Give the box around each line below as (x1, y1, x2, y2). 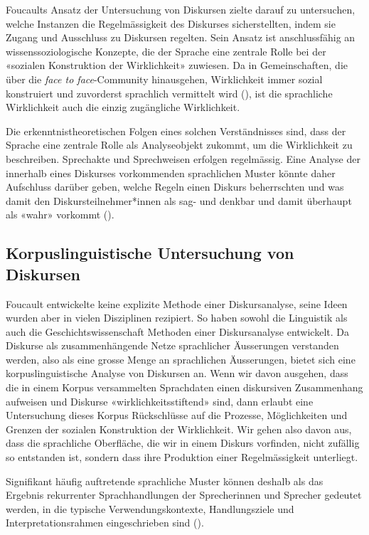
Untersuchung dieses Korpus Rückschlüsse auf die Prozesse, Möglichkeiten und (6, 408, 348, 423)
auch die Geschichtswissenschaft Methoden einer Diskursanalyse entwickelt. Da (6, 324, 349, 339)
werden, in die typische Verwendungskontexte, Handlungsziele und (6, 501, 294, 516)
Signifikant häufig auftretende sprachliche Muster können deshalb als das (6, 473, 323, 488)
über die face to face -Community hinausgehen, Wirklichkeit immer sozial (6, 71, 323, 86)
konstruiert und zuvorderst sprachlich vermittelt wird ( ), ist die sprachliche (6, 85, 333, 100)
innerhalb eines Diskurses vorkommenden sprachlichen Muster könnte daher (6, 165, 336, 180)
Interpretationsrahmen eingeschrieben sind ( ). (6, 515, 204, 530)
